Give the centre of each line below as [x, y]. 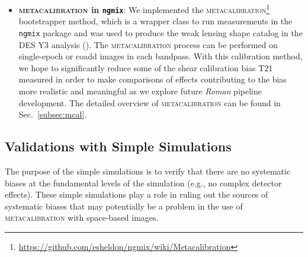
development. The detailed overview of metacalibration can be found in [150, 102]
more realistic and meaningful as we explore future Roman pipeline [140, 91]
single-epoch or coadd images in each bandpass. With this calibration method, [161, 56]
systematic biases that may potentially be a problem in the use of [124, 206]
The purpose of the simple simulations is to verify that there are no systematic [148, 171]
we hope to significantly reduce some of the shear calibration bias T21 [146, 67]
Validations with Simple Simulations [118, 146]
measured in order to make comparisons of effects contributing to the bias [153, 79]
